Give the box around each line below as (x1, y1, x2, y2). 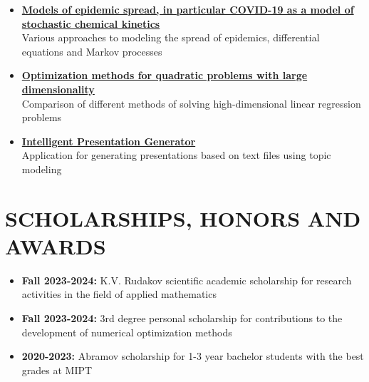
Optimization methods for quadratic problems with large (21, 68, 308, 83)
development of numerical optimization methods (21, 324, 232, 339)
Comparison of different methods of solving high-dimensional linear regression (21, 95, 361, 110)
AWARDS (5, 231, 106, 260)
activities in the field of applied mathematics (21, 286, 217, 301)
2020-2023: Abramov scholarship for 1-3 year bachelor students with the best (21, 349, 364, 363)
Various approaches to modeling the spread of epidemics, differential (21, 30, 320, 45)
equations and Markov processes (21, 43, 162, 58)
